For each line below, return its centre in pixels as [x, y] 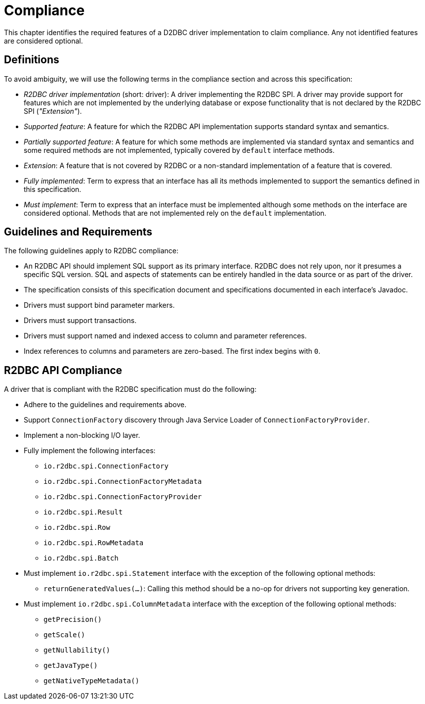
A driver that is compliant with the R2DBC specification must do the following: [130, 389]
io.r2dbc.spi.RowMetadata [94, 543]
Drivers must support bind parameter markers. [99, 305]
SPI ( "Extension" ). [53, 111]
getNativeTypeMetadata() [91, 681]
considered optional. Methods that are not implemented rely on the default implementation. [175, 213]
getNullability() [77, 650]
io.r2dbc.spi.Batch [81, 558]
